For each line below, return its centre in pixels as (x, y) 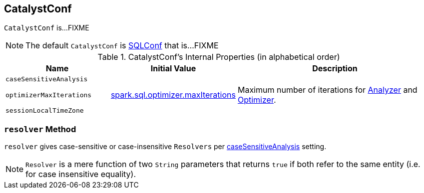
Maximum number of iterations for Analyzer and (327, 90)
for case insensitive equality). (81, 174)
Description (335, 69)
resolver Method (40, 129)
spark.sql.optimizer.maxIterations (173, 95)
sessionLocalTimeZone (45, 111)
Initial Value (173, 69)
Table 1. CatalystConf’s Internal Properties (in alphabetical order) (219, 57)
